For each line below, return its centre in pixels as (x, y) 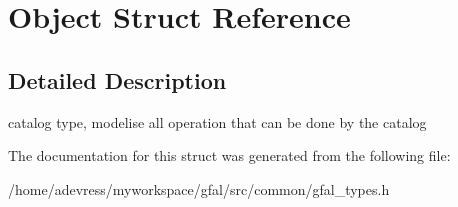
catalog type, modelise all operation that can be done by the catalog (217, 121)
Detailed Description (117, 79)
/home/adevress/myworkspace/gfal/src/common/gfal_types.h (199, 188)
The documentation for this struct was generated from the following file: (229, 155)
